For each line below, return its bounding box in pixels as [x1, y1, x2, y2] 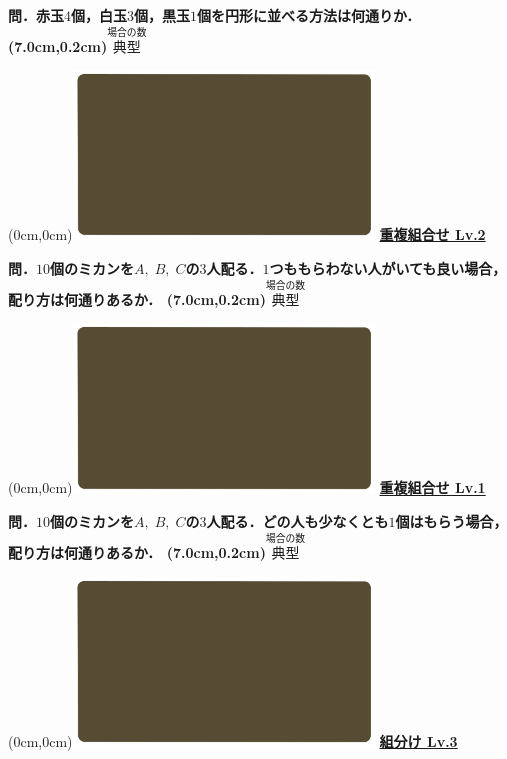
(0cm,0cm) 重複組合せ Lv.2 [8, 224, 486, 245]
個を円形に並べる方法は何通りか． [197, 5, 421, 25]
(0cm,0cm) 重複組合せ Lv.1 [8, 477, 486, 498]
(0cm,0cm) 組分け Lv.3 [8, 730, 458, 751]
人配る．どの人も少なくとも [206, 511, 389, 532]
